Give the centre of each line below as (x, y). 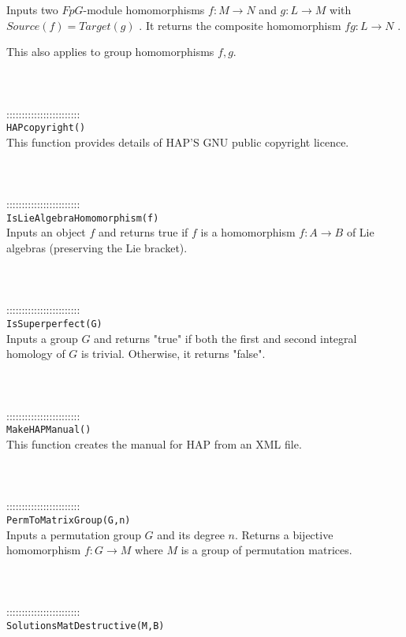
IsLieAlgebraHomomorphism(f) (83, 218)
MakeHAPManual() (49, 430)
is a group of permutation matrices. (266, 550)
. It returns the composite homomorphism (240, 25)
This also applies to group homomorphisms (110, 52)
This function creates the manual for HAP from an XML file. (154, 443)
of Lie (360, 232)
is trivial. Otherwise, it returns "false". (173, 354)
